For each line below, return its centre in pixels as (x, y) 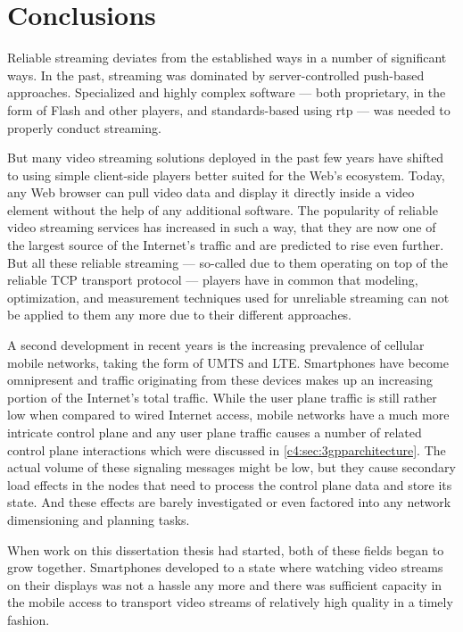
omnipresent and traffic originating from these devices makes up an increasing (220, 380)
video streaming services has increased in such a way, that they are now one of (222, 227)
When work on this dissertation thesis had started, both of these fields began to (226, 549)
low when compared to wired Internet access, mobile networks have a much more (228, 415)
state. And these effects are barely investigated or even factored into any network (229, 502)
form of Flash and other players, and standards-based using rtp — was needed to (229, 109)
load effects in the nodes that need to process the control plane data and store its (230, 484)
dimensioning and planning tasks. (99, 519)
